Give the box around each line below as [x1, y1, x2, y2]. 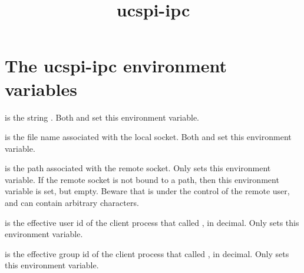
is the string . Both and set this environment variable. [5, 111, 200, 123]
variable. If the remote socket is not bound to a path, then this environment [5, 173, 279, 185]
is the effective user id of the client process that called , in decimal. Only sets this [5, 216, 299, 228]
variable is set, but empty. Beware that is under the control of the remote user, [5, 185, 290, 197]
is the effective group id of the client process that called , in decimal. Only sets [5, 247, 289, 259]
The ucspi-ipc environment [5, 54, 227, 78]
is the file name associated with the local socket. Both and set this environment [5, 131, 292, 143]
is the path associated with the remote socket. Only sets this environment [5, 162, 271, 174]
